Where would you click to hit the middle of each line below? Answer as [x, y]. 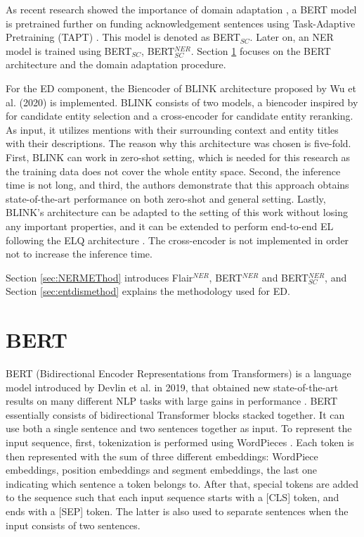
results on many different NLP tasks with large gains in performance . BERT [172, 401]
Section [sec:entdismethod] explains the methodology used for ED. [148, 291]
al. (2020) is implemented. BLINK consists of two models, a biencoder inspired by [182, 102]
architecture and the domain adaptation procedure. [116, 64]
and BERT [285, 277]
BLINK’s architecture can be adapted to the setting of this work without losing [177, 212]
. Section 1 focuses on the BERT [261, 50]
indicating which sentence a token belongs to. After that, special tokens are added [182, 483]
